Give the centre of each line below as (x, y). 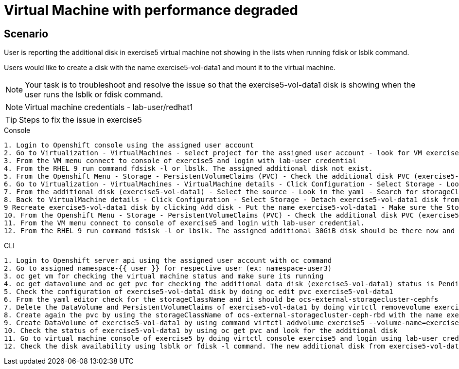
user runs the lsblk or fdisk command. (94, 95)
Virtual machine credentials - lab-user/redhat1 (109, 107)
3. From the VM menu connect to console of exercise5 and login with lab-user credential (180, 161)
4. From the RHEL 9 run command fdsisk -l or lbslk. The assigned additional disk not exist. (188, 169)
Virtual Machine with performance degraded (151, 10)
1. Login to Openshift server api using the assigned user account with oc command (168, 261)
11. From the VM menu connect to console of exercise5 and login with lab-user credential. (184, 223)
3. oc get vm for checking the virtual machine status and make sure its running (164, 276)
